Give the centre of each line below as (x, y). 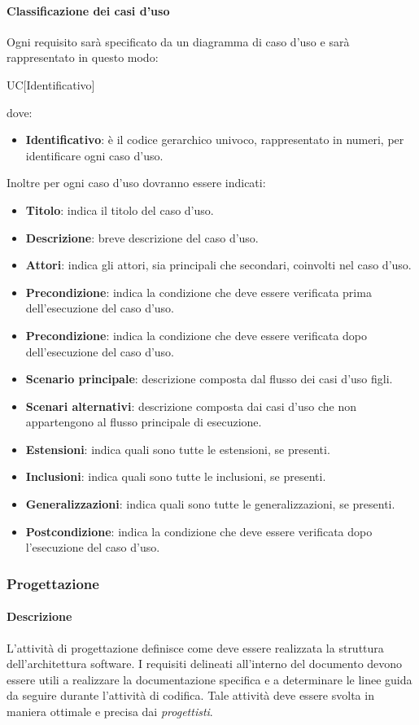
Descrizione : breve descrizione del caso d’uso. (142, 237)
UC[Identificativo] (51, 84)
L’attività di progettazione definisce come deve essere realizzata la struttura (195, 647)
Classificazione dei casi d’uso (88, 10)
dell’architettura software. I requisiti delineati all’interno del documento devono (205, 664)
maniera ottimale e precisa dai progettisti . (110, 711)
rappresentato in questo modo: (83, 57)
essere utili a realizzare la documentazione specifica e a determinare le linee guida (209, 679)
